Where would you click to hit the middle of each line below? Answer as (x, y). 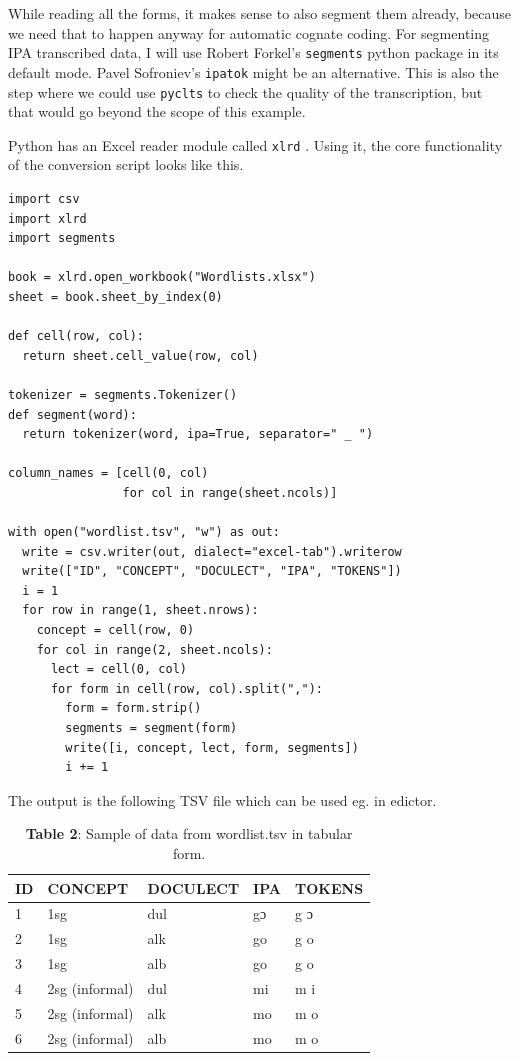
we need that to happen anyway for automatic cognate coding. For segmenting (249, 32)
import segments (62, 238)
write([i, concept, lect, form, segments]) (212, 747)
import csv (44, 199)
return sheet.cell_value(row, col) (140, 355)
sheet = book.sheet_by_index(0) (115, 296)
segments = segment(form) (151, 728)
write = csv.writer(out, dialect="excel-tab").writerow (212, 551)
